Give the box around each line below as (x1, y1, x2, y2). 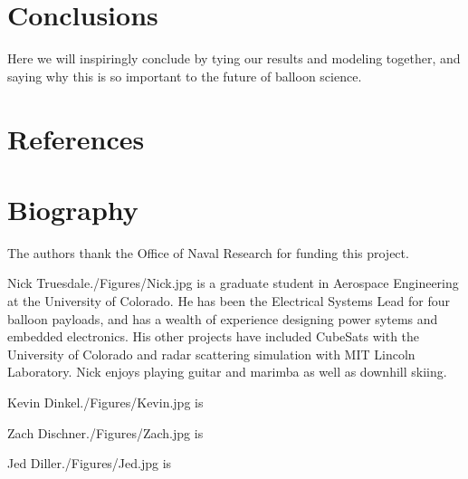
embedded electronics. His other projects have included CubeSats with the (7, 327, 420, 346)
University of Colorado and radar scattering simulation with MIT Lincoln (7, 344, 415, 363)
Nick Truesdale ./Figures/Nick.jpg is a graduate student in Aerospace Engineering (7, 273, 459, 292)
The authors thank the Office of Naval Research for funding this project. (7, 243, 409, 262)
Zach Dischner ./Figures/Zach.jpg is (7, 423, 204, 442)
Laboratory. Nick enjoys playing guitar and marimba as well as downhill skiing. (7, 362, 447, 381)
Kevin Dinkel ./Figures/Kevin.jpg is (7, 392, 204, 411)
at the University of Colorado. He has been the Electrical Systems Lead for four (7, 292, 450, 310)
